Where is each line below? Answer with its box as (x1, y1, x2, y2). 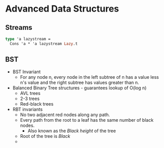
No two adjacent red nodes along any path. (20, 112, 110, 118)
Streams (5, 23, 33, 32)
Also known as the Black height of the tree (27, 127, 116, 134)
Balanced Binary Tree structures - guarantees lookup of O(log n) (12, 84, 147, 91)
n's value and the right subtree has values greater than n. (20, 79, 139, 85)
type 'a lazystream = (5, 36, 51, 41)
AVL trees (20, 90, 41, 96)
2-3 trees (20, 95, 40, 102)
